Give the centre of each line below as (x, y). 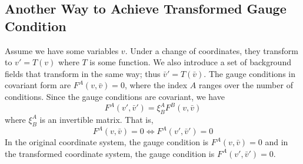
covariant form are (38, 85)
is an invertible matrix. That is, (96, 119)
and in (277, 142)
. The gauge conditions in (249, 73)
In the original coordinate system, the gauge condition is (107, 142)
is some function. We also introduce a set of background (190, 62)
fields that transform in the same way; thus (83, 73)
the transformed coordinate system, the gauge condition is (110, 153)
